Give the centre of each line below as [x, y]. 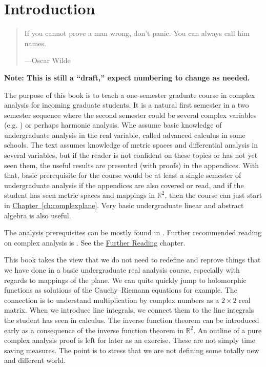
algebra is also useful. [38, 215]
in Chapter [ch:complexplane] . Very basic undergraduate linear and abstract [124, 205]
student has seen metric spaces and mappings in [80, 195]
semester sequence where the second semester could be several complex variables [130, 115]
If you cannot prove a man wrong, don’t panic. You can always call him [137, 33]
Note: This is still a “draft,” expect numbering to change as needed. [127, 77]
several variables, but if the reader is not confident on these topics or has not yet [131, 155]
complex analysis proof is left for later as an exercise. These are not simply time [130, 340]
